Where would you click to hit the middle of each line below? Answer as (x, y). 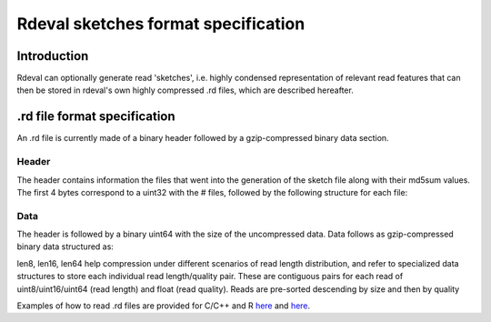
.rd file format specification (96, 117)
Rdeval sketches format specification (161, 24)
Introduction (53, 56)
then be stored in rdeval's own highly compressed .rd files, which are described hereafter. (185, 90)
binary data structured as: (65, 247)
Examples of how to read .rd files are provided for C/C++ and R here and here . (164, 306)
